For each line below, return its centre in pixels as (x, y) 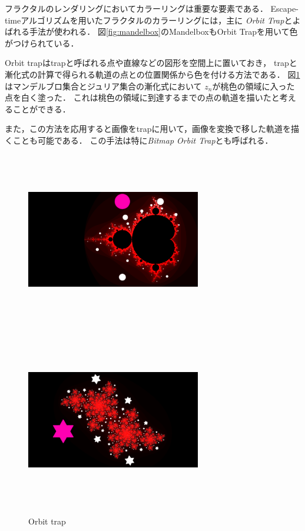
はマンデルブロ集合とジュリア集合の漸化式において (103, 86)
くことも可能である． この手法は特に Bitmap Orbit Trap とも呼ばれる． (139, 140)
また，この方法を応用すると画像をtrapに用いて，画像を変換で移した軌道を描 (152, 129)
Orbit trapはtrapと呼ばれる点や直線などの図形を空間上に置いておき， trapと (151, 63)
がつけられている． (42, 43)
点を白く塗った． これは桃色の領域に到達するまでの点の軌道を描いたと (142, 97)
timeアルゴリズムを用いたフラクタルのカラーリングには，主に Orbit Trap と (149, 20)
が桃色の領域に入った (253, 86)
